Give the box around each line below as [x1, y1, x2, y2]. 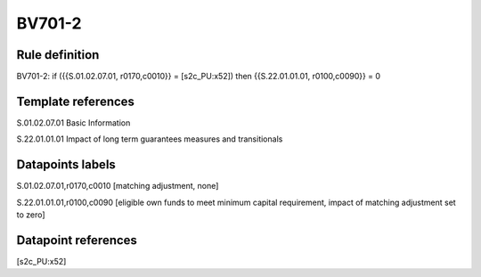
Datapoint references [16, 232, 138, 248]
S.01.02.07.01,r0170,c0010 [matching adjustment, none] [16, 181, 219, 191]
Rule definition [16, 47, 100, 62]
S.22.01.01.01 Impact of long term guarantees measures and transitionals [16, 134, 283, 144]
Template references [16, 94, 135, 109]
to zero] [16, 209, 45, 220]
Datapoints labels [16, 157, 116, 173]
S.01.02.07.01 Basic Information [16, 117, 131, 128]
